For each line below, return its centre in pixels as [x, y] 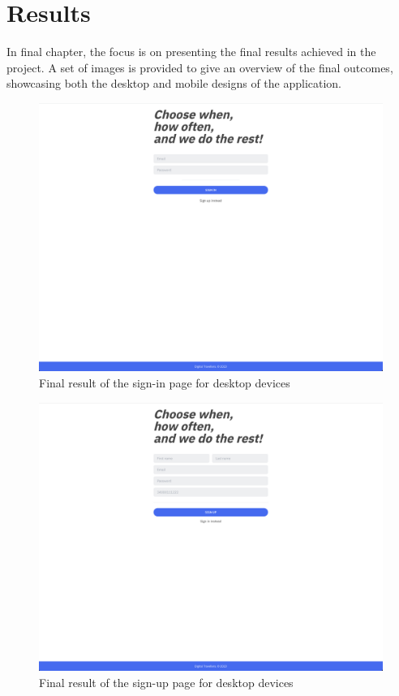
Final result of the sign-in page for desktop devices [165, 382]
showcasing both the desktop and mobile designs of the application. [174, 83]
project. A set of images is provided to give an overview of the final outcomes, [200, 67]
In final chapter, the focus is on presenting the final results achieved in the [191, 52]
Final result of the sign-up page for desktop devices [166, 682]
